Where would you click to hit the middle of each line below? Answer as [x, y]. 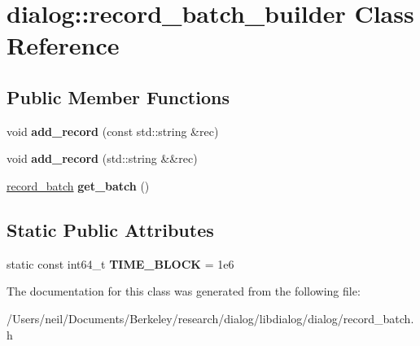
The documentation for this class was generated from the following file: [184, 291]
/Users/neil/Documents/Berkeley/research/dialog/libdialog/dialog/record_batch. [210, 318]
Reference [63, 45]
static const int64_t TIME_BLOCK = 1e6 [120, 263]
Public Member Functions [118, 96]
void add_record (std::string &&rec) [102, 158]
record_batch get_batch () [78, 185]
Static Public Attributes [110, 229]
